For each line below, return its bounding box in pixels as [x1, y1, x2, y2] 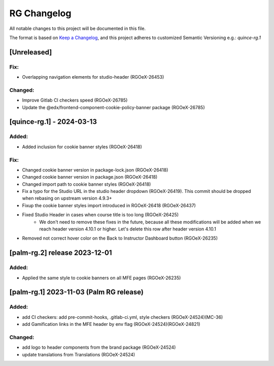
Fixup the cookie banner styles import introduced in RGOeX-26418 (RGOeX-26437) [22, 202, 196, 208]
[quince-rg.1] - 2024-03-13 [9, 117, 97, 126]
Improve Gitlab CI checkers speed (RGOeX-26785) [22, 97, 128, 104]
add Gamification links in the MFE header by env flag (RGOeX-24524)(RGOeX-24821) [22, 321, 200, 327]
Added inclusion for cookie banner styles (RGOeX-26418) [22, 144, 142, 150]
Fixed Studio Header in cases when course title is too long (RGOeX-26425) [22, 212, 179, 218]
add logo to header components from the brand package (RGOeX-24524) [22, 344, 176, 350]
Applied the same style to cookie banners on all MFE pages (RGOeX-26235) [22, 275, 181, 281]
